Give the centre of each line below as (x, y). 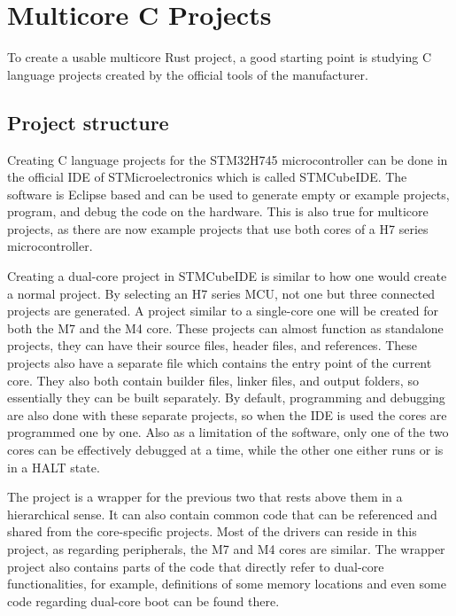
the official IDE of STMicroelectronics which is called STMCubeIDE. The (207, 177)
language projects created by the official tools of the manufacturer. (188, 74)
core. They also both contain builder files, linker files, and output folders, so (213, 380)
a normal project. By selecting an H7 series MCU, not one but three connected (221, 293)
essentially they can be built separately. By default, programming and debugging (226, 398)
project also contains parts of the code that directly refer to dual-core (196, 566)
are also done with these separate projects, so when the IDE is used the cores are (227, 414)
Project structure (88, 122)
